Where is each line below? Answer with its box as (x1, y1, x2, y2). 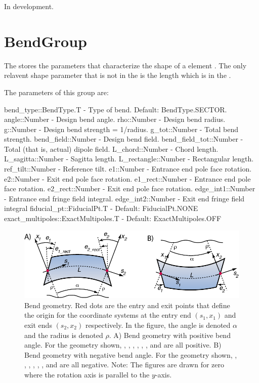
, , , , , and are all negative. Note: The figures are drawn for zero (24, 359, 225, 370)
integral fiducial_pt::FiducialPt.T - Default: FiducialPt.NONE (4, 203, 198, 214)
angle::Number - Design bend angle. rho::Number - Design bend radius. (4, 114, 226, 124)
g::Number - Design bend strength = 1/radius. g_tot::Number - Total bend (4, 123, 239, 134)
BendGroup (4, 30, 87, 51)
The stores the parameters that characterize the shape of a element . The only (4, 60, 247, 70)
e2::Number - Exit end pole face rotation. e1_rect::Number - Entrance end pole (4, 173, 251, 184)
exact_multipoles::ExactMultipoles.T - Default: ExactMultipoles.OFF (4, 213, 222, 224)
